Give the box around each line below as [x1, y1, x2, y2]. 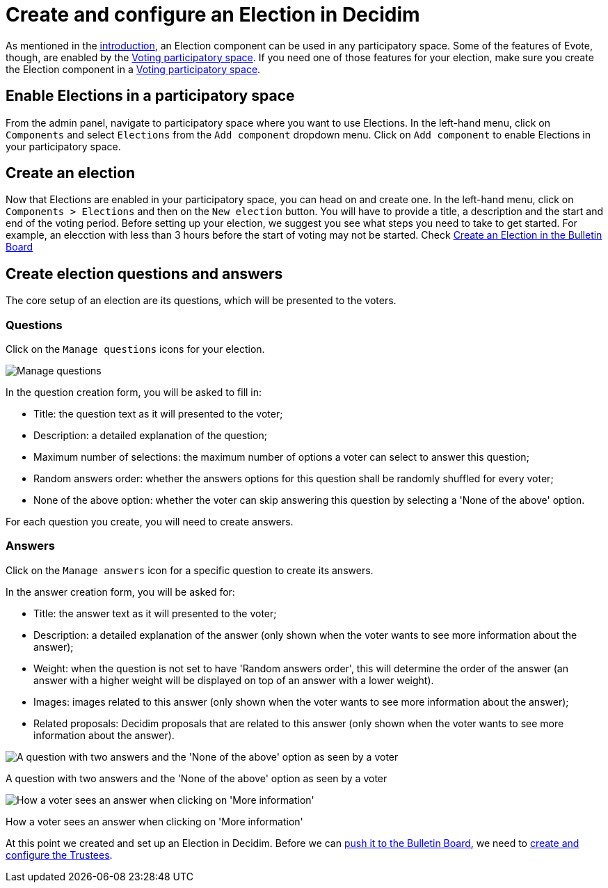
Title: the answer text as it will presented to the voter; [33, 607, 277, 619]
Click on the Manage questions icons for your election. [6, 343, 265, 356]
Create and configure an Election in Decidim [6, 3, 420, 26]
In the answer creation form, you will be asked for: [6, 585, 235, 598]
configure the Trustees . [6, 848, 113, 861]
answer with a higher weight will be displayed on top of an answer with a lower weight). [33, 674, 434, 686]
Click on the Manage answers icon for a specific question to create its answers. [6, 564, 374, 576]
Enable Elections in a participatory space [6, 87, 295, 105]
